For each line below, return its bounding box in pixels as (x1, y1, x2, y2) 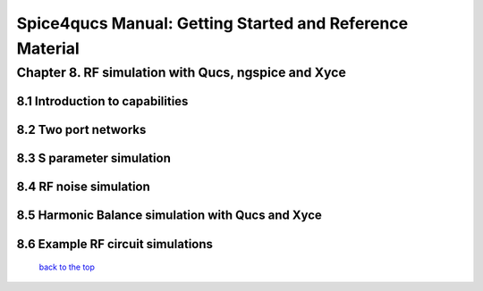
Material (16, 38, 80, 58)
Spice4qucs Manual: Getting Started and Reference (16, 13, 409, 33)
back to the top (38, 262, 96, 272)
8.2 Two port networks (16, 122, 147, 137)
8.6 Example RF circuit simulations (16, 237, 214, 252)
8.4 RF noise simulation (16, 179, 151, 195)
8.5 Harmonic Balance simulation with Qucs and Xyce (16, 208, 322, 223)
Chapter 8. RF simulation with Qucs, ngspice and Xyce (16, 64, 346, 80)
